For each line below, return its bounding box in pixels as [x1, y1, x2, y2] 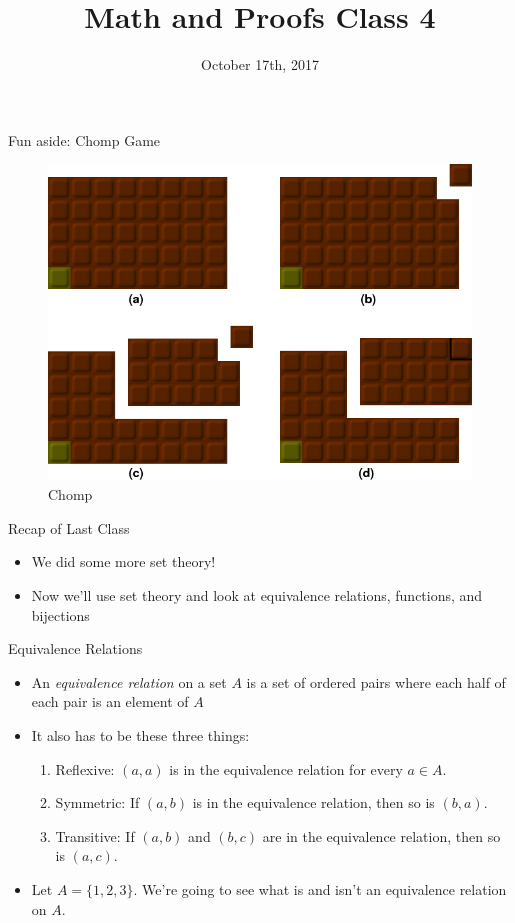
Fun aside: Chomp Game [8, 129, 161, 150]
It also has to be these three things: [31, 725, 250, 746]
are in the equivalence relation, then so [262, 825, 501, 846]
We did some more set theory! [31, 551, 216, 572]
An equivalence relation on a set [31, 671, 227, 692]
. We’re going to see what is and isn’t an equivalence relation [133, 879, 507, 900]
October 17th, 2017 [201, 54, 319, 75]
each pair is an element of [31, 691, 189, 712]
